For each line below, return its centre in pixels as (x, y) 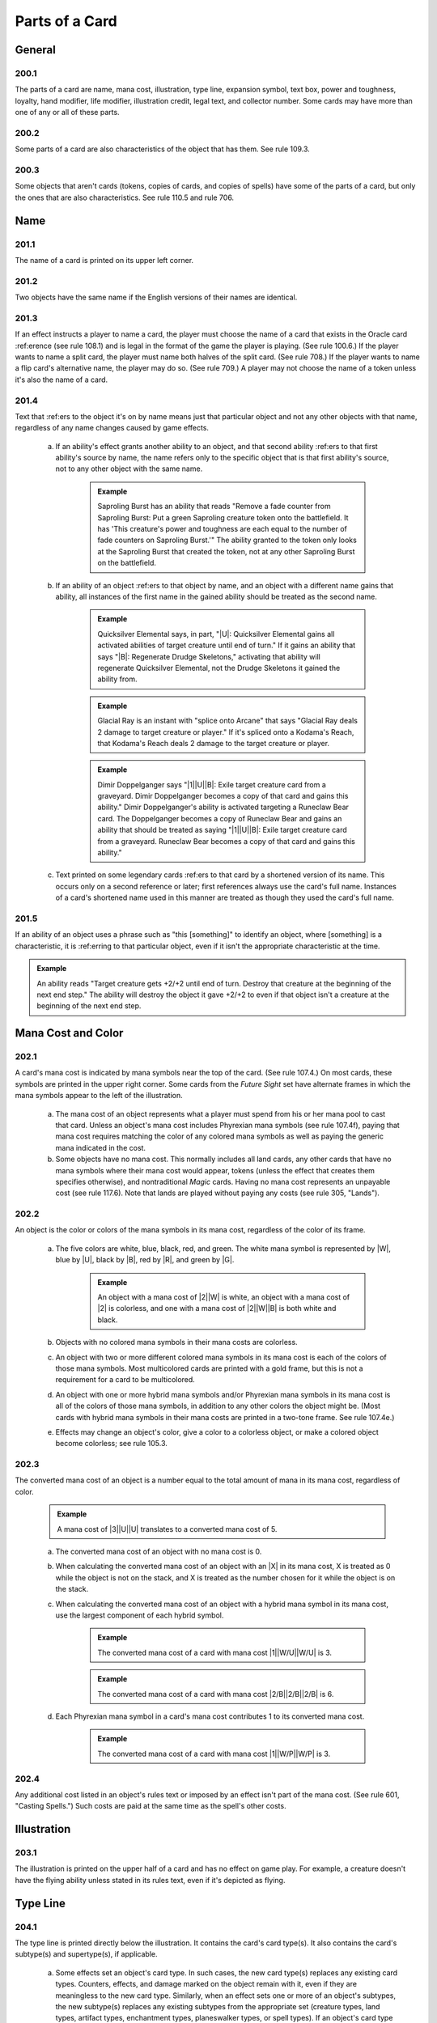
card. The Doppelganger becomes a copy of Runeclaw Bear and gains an (220, 818)
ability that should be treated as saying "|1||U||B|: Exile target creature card (222, 830)
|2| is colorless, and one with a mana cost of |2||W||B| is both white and (217, 1308)
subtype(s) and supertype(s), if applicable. (86, 1954)
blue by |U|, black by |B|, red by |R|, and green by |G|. (145, 1260)
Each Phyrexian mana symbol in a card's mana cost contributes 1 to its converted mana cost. (210, 1716)
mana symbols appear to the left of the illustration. (99, 1096)
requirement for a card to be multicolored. (125, 1380)
